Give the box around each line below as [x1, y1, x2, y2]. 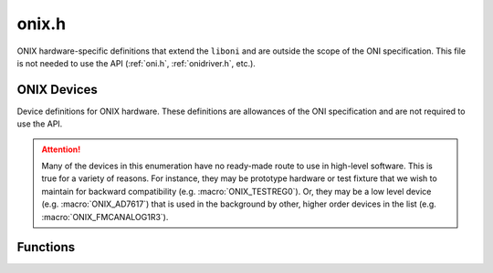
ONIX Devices [16, 82, 98, 97]
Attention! [41, 144, 81, 155]
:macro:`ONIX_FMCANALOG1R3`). [41, 211, 169, 222]
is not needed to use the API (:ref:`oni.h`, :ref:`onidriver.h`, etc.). [16, 57, 256, 68]
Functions [16, 239, 76, 255]
